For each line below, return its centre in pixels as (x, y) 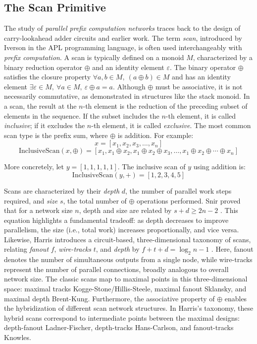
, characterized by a (223, 57)
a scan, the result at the (40, 105)
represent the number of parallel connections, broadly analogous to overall (116, 269)
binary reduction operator (43, 67)
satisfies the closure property (48, 77)
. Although (129, 86)
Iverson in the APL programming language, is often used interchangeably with (123, 47)
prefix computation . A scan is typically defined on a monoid (94, 57)
